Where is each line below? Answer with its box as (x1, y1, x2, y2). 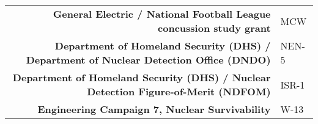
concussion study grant (158, 21, 271, 35)
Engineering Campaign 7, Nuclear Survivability (37, 102, 271, 116)
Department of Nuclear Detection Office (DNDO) (26, 53, 271, 67)
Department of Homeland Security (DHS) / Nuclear (12, 70, 271, 84)
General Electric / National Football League (53, 7, 271, 21)
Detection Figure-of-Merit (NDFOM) (87, 84, 271, 98)
